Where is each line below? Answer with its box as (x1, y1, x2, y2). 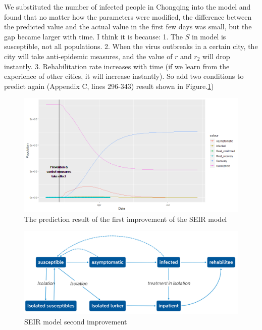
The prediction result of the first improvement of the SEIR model (24, 213, 227, 224)
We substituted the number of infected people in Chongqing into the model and (4, 2, 251, 12)
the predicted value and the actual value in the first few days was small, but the (4, 21, 252, 32)
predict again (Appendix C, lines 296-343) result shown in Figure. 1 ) (4, 80, 214, 91)
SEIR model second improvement (24, 316, 127, 326)
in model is (192, 31, 226, 41)
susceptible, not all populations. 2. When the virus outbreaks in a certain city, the (4, 41, 258, 52)
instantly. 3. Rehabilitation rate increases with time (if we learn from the (4, 61, 230, 71)
